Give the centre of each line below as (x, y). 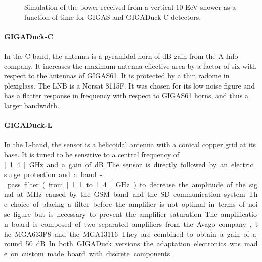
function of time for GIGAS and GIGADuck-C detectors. (113, 16)
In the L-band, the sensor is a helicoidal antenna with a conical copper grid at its (130, 144)
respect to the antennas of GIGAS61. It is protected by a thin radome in (117, 76)
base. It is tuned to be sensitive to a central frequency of (92, 154)
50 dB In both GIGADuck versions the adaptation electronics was (133, 244)
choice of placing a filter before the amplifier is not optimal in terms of (128, 204)
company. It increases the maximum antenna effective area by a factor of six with (130, 65)
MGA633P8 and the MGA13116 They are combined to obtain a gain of (132, 233)
